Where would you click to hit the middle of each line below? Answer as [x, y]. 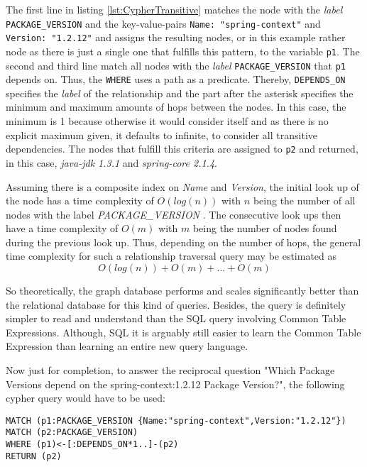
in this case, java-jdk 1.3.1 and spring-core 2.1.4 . [111, 162]
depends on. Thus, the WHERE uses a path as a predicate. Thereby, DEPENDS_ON [176, 79]
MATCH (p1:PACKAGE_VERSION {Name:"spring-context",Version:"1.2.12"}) [176, 421]
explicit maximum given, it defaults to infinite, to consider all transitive [161, 134]
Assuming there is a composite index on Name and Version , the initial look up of [182, 186]
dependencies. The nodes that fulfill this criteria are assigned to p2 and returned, [182, 149]
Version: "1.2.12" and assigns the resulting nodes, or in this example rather [176, 37]
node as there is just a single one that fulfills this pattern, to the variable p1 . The [183, 51]
